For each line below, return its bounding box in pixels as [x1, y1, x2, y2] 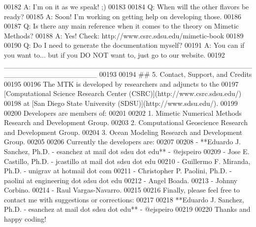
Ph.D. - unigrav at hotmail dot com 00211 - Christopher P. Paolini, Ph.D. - [4, 165, 232, 176]
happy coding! [4, 214, 46, 224]
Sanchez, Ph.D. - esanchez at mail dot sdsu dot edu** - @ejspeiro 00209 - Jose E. [4, 146, 250, 156]
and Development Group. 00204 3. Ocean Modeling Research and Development [4, 127, 243, 137]
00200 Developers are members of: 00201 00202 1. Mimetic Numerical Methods [4, 107, 242, 118]
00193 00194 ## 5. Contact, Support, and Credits [99, 69, 252, 79]
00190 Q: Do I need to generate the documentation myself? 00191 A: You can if [4, 40, 245, 50]
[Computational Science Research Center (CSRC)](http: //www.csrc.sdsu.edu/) [4, 88, 242, 98]
